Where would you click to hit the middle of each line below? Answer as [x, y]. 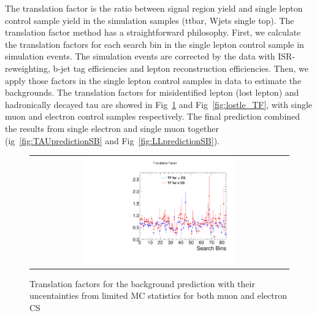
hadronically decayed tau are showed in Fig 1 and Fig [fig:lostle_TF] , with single [159, 104]
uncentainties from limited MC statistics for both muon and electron [158, 295]
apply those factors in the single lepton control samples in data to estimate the [153, 80]
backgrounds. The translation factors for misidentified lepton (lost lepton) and [152, 92]
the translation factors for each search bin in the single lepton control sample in [155, 44]
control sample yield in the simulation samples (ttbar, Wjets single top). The [150, 20]
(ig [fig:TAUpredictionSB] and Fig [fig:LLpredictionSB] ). [113, 140]
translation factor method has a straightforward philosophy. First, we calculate [153, 32]
